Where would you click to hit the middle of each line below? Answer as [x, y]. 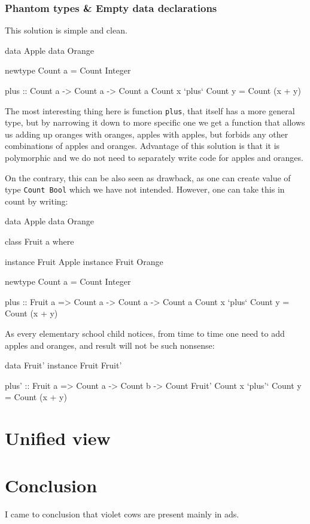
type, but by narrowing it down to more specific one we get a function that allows [155, 122]
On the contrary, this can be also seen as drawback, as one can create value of [148, 177]
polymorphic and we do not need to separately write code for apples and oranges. [154, 158]
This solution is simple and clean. [66, 30]
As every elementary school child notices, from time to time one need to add [145, 333]
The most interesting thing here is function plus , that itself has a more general [150, 110]
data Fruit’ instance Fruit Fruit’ [63, 365]
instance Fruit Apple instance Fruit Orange [84, 261]
